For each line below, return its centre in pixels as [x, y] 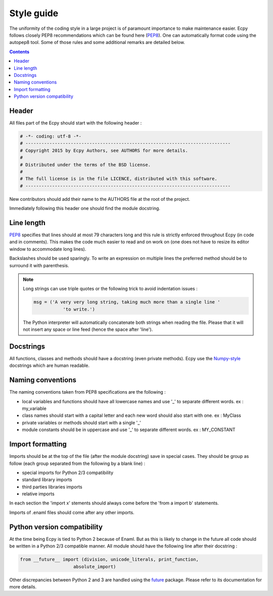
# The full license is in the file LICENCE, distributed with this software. [119, 179]
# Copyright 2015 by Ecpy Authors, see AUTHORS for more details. [104, 150]
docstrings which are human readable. [49, 366]
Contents [19, 52]
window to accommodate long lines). [48, 249]
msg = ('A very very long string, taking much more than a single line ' [127, 302]
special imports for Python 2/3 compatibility [68, 473]
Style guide [34, 13]
